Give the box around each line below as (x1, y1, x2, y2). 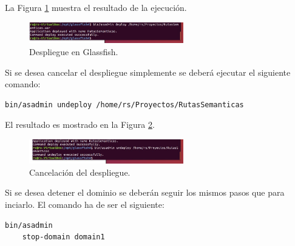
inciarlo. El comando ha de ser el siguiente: (5, 198, 164, 210)
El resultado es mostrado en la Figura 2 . (5, 118, 155, 131)
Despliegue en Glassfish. (29, 45, 118, 58)
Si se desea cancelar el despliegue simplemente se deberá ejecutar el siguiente (5, 65, 291, 78)
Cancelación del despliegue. (29, 165, 131, 178)
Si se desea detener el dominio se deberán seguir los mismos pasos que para (5, 186, 285, 199)
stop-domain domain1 (22, 233, 105, 242)
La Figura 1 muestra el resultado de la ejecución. (5, 1, 187, 13)
